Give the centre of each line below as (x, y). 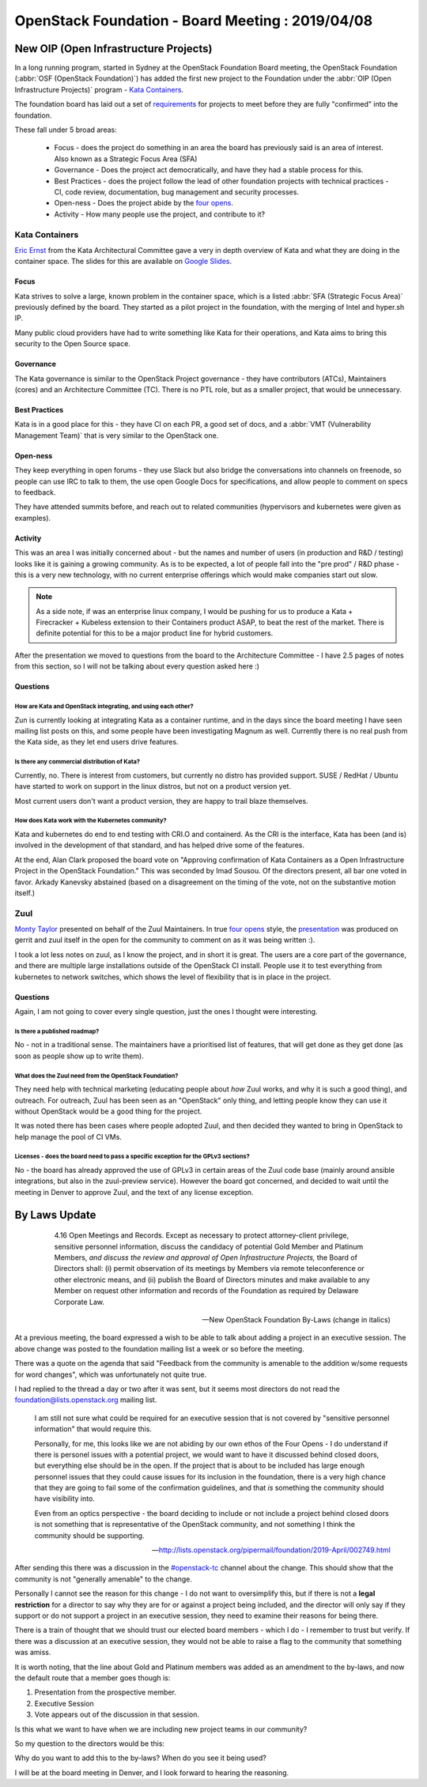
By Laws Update (55, 1214)
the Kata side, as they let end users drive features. (96, 742)
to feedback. (35, 492)
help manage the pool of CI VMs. (68, 1137)
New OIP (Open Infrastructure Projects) (113, 49)
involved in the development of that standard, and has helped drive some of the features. (159, 845)
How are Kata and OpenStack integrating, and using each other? (104, 707)
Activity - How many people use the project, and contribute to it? (159, 214)
